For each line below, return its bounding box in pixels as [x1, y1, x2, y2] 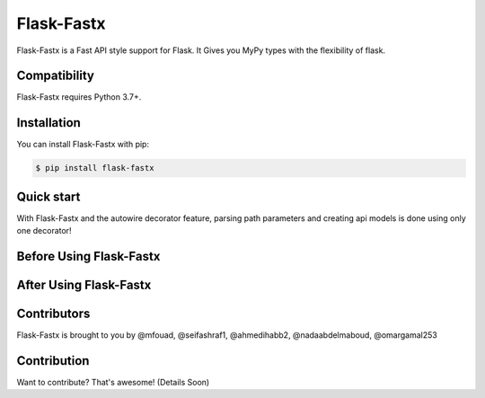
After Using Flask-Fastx [16, 278, 152, 293]
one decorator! [16, 226, 72, 236]
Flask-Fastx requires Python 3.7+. [16, 92, 142, 102]
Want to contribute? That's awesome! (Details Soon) [16, 377, 210, 388]
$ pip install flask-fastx [35, 163, 154, 173]
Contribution [16, 353, 90, 368]
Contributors [16, 306, 91, 322]
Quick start [16, 189, 81, 204]
